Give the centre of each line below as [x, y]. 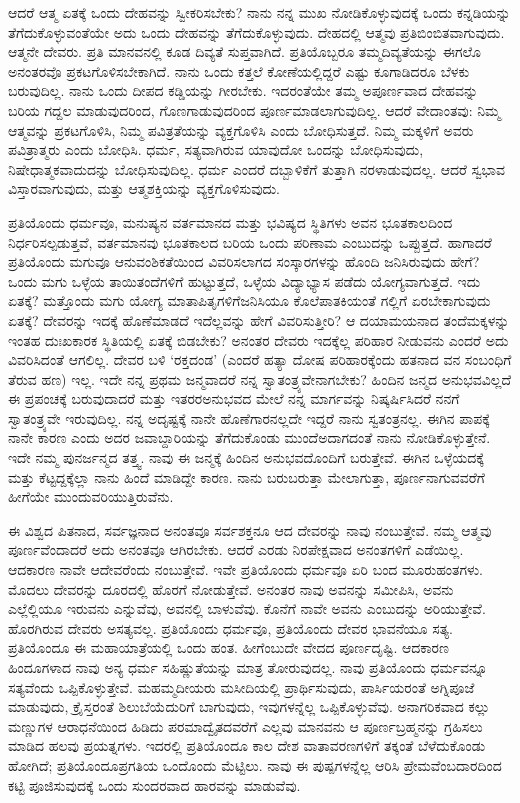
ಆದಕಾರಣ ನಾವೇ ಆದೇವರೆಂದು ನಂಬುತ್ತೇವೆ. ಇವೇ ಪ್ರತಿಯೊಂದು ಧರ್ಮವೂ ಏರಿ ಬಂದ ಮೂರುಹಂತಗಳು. [246, 569]
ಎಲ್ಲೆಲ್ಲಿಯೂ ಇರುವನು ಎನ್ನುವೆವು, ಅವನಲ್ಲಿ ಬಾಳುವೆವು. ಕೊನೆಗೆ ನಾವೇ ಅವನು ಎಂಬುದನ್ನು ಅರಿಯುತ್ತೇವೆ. [247, 608]
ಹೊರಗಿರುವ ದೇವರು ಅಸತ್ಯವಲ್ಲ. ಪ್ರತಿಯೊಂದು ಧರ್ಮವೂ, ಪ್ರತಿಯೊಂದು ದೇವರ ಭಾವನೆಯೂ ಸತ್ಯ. [230, 627]
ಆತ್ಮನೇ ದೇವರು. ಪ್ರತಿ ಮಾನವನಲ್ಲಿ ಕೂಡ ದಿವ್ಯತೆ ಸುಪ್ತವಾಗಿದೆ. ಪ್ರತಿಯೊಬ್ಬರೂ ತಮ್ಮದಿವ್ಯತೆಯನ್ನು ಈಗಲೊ [245, 51]
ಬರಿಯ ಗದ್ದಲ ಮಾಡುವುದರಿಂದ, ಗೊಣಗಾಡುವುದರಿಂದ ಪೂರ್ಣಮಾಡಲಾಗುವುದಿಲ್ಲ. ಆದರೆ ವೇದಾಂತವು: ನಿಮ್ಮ [254, 109]
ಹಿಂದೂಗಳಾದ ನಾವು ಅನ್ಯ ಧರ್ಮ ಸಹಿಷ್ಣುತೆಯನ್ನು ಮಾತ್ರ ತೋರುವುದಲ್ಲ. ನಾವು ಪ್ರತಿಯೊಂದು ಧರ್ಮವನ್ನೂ [248, 667]
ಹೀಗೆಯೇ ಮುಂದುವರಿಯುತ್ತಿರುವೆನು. [91, 496]
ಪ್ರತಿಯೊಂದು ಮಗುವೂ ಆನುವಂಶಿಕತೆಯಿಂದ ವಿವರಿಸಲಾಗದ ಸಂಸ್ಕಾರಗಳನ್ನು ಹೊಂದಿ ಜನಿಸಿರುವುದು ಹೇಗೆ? [244, 261]
